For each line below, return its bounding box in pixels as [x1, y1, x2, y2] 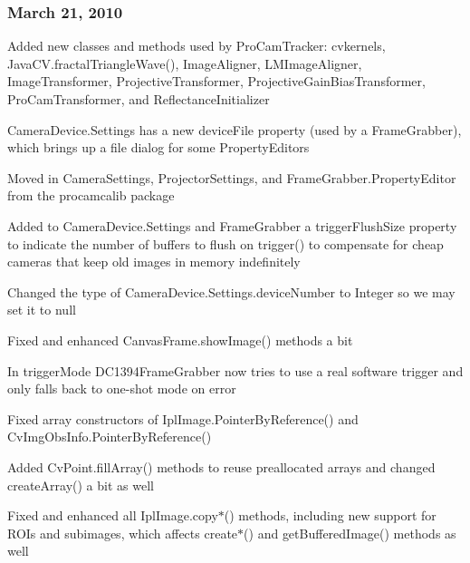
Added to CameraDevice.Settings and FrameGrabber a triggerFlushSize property [7, 216, 457, 235]
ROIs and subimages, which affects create [7, 523, 238, 542]
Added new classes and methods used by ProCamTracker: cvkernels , [7, 36, 386, 55]
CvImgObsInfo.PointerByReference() [7, 427, 212, 446]
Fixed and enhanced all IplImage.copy [7, 506, 218, 525]
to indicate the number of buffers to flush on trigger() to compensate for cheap [7, 234, 444, 253]
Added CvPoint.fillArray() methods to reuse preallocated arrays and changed [7, 457, 436, 476]
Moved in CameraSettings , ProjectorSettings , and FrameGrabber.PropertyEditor [7, 168, 456, 187]
